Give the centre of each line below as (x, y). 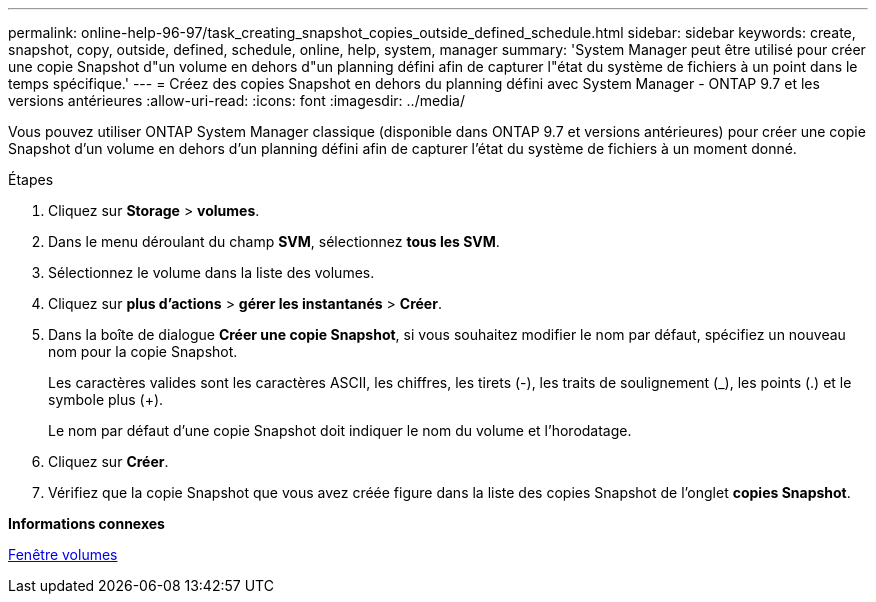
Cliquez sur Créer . (108, 461)
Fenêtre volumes (63, 554)
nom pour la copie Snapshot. (143, 351)
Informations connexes (86, 523)
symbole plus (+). (106, 399)
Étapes (31, 179)
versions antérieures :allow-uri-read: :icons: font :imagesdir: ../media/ (236, 100)
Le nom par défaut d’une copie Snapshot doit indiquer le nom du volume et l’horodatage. (340, 430)
